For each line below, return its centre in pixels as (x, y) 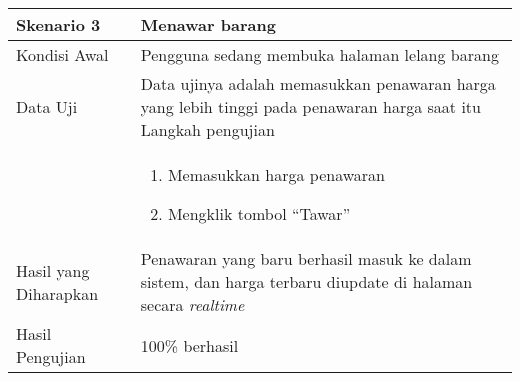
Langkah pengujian (207, 129)
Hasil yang (53, 270)
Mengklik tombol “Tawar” (259, 213)
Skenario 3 (58, 24)
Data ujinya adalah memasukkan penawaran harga (318, 83)
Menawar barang (208, 24)
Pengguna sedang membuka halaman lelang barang (319, 54)
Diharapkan (57, 293)
